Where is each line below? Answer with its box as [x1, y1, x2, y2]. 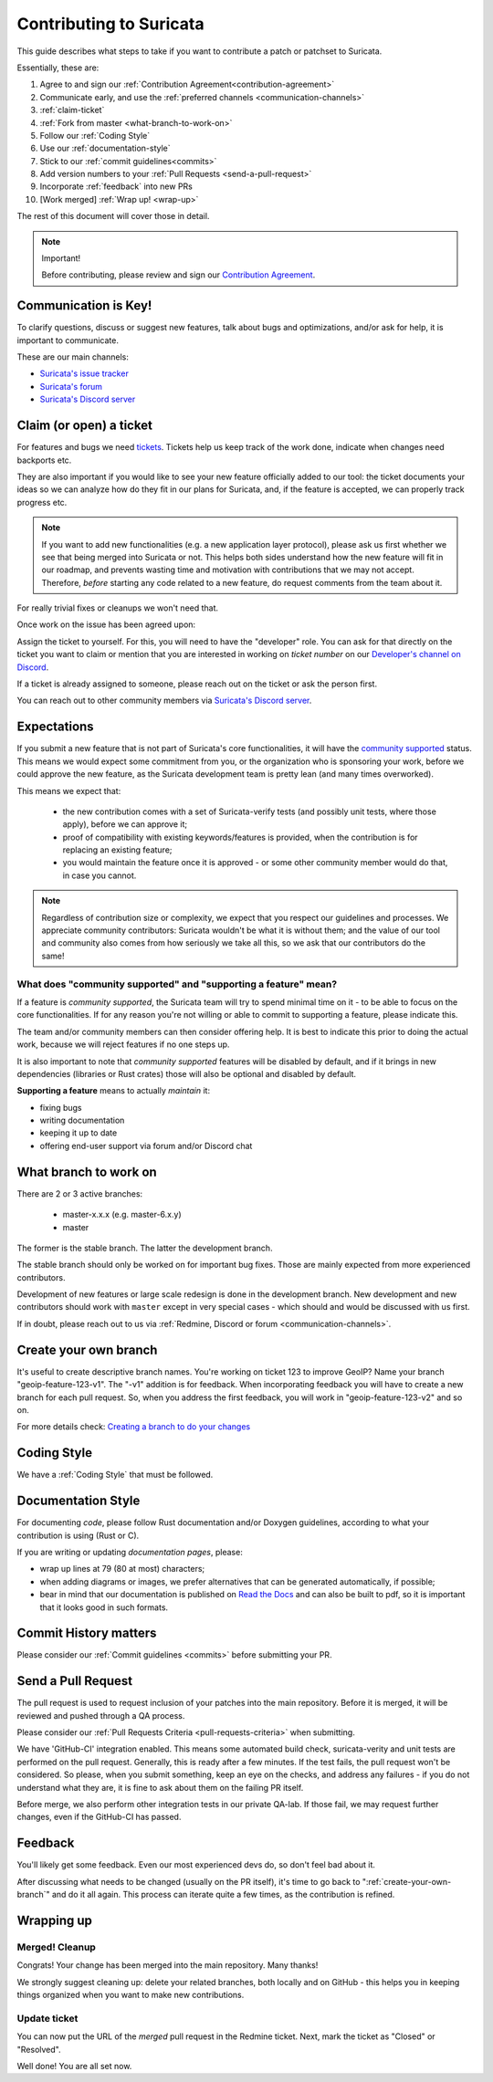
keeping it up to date [39, 1127, 118, 1138]
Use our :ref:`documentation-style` [39, 142, 171, 154]
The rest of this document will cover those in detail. [16, 211, 210, 222]
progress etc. [16, 497, 68, 507]
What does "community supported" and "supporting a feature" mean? [16, 978, 338, 990]
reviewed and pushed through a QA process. [16, 1710, 185, 1721]
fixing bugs [39, 1102, 82, 1113]
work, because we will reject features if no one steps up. [16, 1039, 230, 1050]
